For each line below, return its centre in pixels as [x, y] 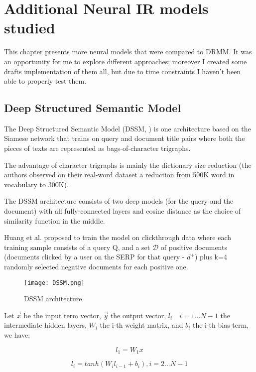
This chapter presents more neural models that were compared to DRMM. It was [128, 52]
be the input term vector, [62, 315]
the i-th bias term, [221, 325]
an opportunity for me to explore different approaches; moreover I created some [126, 61]
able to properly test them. [45, 81]
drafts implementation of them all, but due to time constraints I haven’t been [123, 71]
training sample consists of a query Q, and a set [77, 247]
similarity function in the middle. [55, 220]
